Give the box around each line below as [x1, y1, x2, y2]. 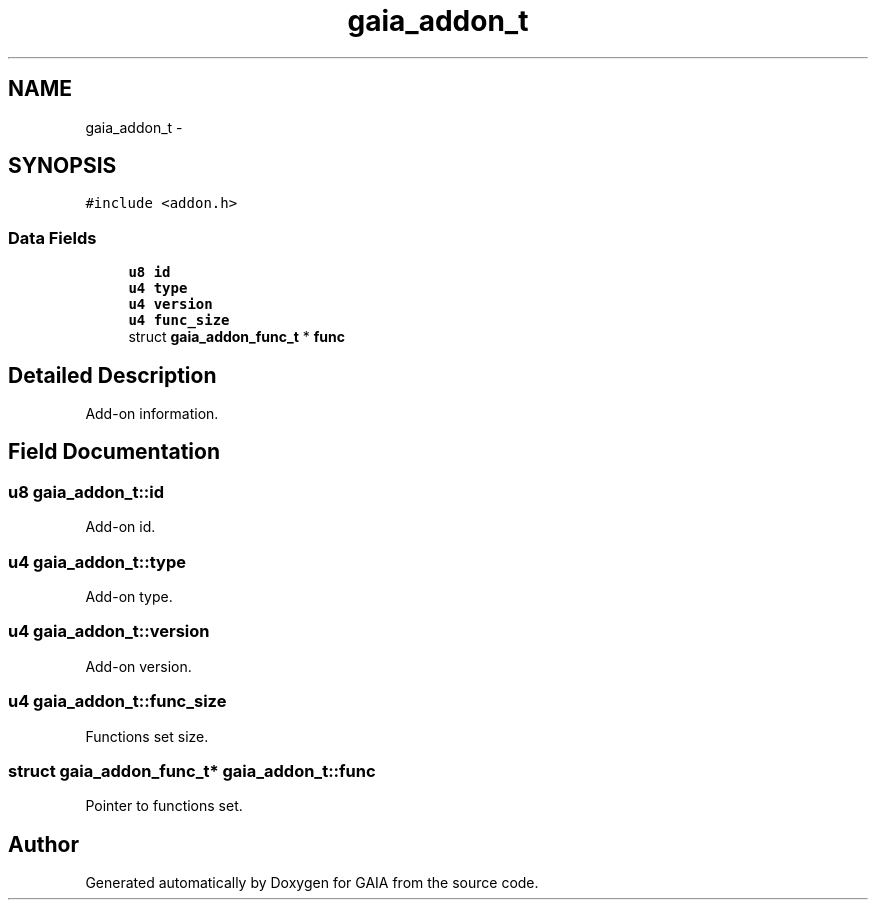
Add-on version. [85, 657, 192, 675]
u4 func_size [128, 312, 230, 329]
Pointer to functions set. [85, 797, 243, 815]
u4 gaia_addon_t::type [8, 551, 186, 572]
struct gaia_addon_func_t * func [128, 328, 345, 346]
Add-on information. [85, 405, 219, 423]
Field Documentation [8, 439, 220, 465]
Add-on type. [85, 588, 173, 605]
